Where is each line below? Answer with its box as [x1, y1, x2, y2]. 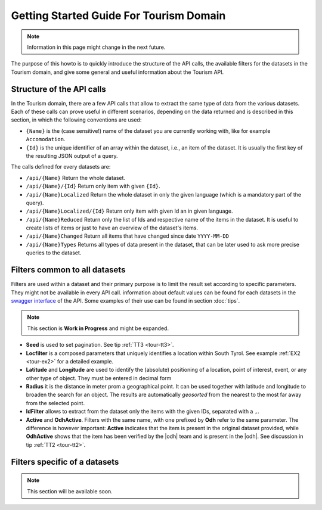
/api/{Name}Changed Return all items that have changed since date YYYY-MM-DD [26, 232, 230, 240]
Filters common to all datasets [11, 265, 126, 275]
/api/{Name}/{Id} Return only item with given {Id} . [26, 182, 160, 190]
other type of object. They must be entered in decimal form [26, 374, 172, 381]
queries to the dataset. [26, 249, 82, 256]
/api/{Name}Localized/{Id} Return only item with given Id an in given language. [26, 207, 233, 214]
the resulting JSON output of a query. [26, 152, 119, 159]
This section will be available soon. [27, 487, 113, 495]
